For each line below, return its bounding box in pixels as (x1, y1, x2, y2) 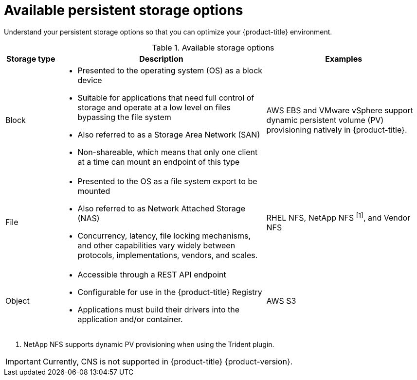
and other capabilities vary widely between (77, 240, 236, 250)
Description (139, 53, 183, 64)
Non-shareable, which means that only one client (77, 147, 258, 157)
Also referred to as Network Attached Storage (77, 203, 245, 213)
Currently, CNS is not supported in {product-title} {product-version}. (42, 356, 293, 366)
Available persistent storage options (4, 2, 243, 18)
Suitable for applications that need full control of (77, 92, 254, 103)
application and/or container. (77, 314, 183, 324)
